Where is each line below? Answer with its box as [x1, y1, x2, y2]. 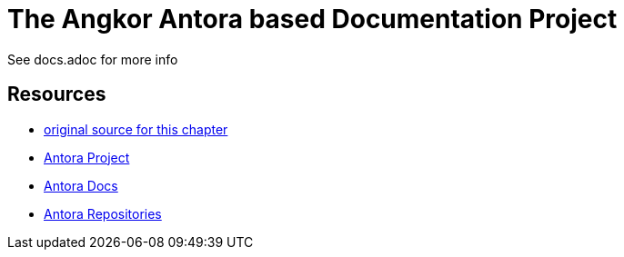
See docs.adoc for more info [7, 51, 178, 67]
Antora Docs [44, 177, 118, 193]
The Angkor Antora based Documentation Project [7, 4, 618, 35]
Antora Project [44, 149, 130, 165]
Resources [7, 83, 106, 106]
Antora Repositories [44, 205, 162, 222]
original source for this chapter [44, 121, 228, 137]
